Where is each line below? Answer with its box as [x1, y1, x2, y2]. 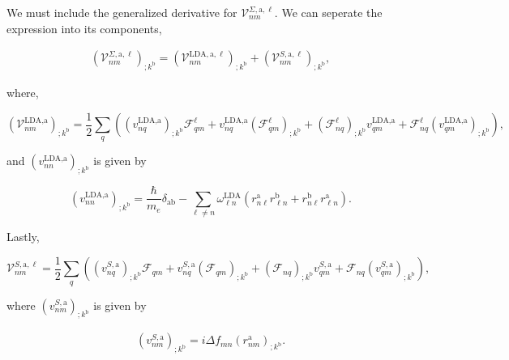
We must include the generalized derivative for [6, 4, 237, 20]
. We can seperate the [274, 4, 383, 20]
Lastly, [6, 228, 40, 245]
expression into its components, [6, 19, 162, 36]
